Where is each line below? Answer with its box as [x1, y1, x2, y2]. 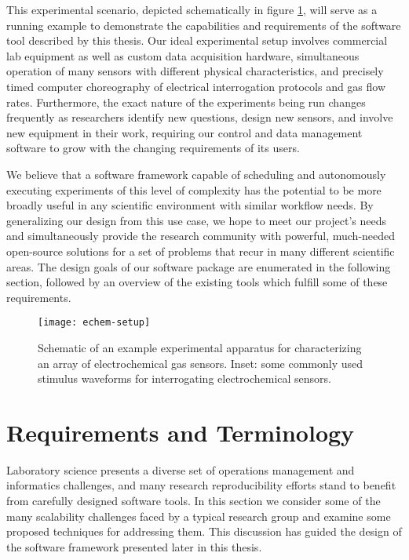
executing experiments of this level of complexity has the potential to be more [6, 181, 382, 198]
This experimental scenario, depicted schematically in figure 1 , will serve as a [6, 2, 378, 17]
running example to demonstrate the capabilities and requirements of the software [6, 16, 401, 33]
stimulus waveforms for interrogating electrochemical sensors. [38, 370, 331, 387]
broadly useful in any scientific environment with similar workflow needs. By [6, 197, 374, 213]
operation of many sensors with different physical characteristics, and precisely [6, 63, 384, 79]
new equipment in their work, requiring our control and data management [6, 124, 363, 140]
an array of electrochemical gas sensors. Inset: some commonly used [38, 355, 363, 371]
